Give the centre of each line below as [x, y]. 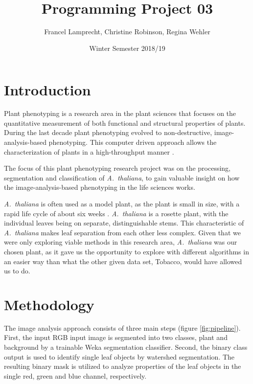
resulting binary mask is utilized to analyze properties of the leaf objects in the [123, 366]
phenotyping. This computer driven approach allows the [133, 142]
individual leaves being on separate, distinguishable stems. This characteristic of [124, 223]
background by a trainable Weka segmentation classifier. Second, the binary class [126, 347]
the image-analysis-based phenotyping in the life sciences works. [100, 187]
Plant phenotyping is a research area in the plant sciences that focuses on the [120, 113]
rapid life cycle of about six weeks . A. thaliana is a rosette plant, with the [116, 213]
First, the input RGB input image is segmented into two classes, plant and [116, 337]
